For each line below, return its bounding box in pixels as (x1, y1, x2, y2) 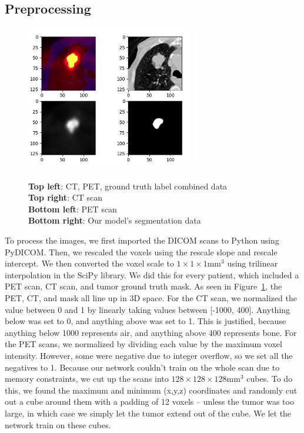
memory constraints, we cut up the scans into (5, 372, 169, 385)
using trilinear (227, 257, 278, 269)
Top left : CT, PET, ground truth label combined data (28, 179, 228, 192)
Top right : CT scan (28, 191, 103, 204)
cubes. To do (246, 372, 293, 385)
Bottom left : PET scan (28, 202, 117, 215)
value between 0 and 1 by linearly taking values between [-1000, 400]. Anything (5, 303, 290, 315)
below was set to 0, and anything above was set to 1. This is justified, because (5, 315, 286, 327)
